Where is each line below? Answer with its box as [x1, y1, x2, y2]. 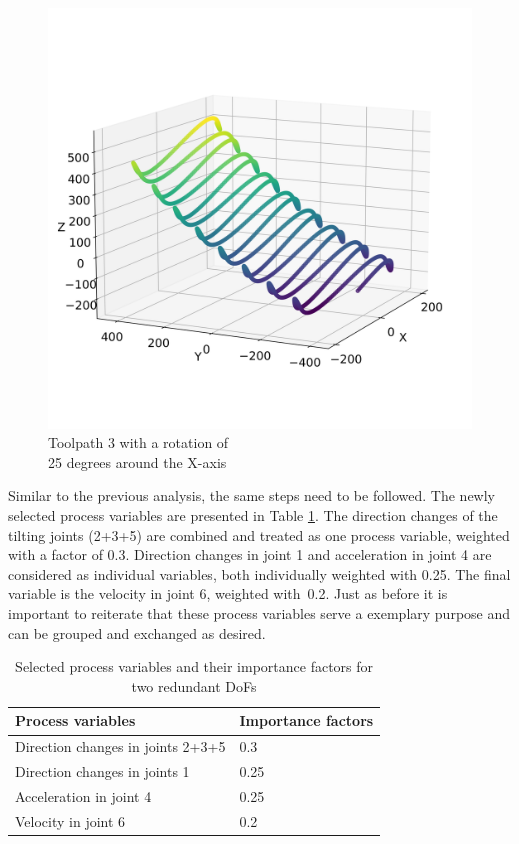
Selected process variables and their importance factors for [15, 656, 374, 677]
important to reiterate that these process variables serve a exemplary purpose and [8, 603, 511, 624]
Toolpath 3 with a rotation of [48, 432, 229, 453]
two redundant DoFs [131, 675, 257, 696]
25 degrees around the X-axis [48, 451, 227, 472]
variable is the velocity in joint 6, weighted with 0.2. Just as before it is [8, 583, 448, 604]
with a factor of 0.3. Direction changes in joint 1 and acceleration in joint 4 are [8, 544, 492, 565]
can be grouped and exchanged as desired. [8, 622, 266, 643]
